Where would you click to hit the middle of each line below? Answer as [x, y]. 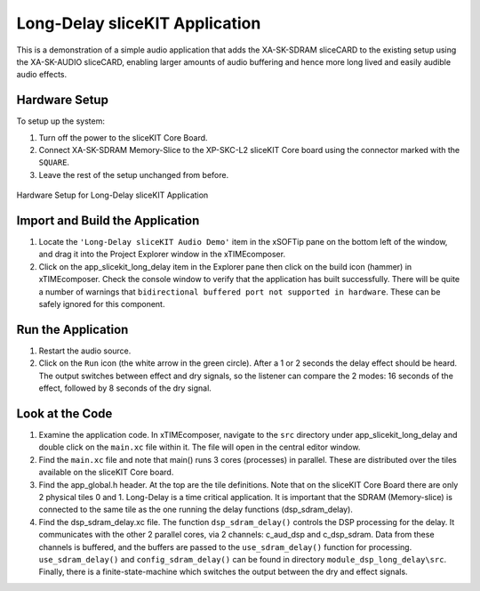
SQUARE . [54, 162]
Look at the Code [64, 413]
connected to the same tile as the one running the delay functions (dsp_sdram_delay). [196, 510]
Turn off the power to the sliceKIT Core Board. [123, 137]
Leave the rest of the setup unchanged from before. [134, 174]
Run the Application [72, 329]
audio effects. [42, 75]
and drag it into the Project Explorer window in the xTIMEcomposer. [162, 255]
